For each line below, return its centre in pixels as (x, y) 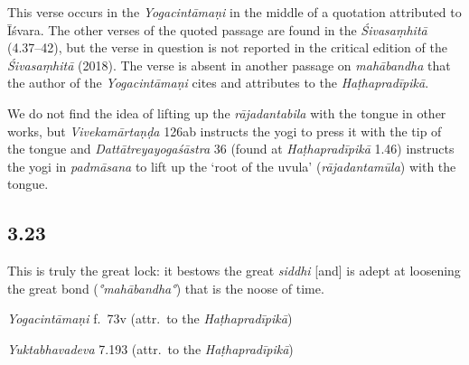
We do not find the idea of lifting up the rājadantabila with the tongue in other (227, 112)
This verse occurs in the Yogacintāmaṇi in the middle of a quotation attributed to (234, 12)
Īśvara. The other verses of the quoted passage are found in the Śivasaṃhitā (217, 29)
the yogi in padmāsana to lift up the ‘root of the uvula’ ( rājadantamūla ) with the (232, 166)
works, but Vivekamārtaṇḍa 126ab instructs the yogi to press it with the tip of (225, 131)
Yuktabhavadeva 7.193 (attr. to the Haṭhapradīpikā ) (150, 348)
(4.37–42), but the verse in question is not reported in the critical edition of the (227, 47)
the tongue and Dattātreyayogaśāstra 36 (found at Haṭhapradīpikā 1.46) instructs (231, 149)
